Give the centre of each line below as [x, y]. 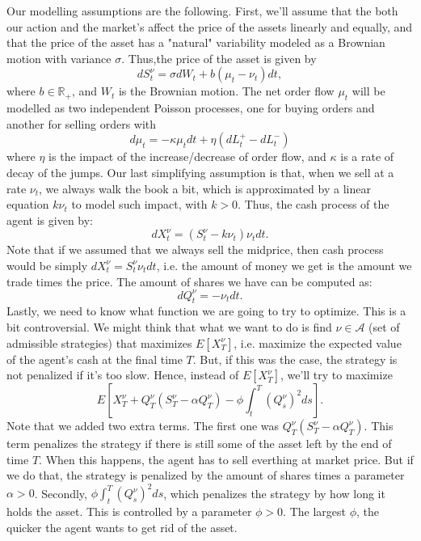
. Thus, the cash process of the [314, 204]
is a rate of [367, 156]
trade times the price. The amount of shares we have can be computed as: [189, 281]
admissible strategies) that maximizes [99, 342]
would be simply [47, 265]
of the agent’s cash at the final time [95, 359]
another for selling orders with [82, 123]
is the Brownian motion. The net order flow [226, 91]
